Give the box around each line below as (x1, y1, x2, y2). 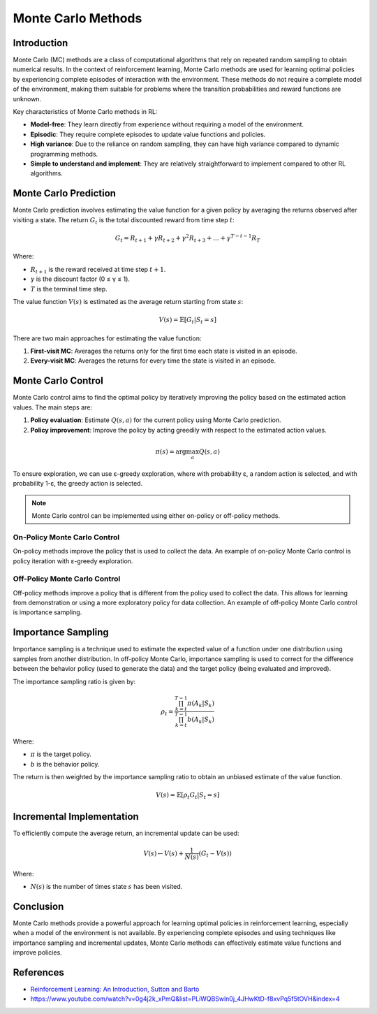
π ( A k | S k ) (187, 699, 215, 709)
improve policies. (13, 948, 62, 957)
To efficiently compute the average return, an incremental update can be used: (13, 829, 239, 837)
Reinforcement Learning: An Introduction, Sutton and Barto (30, 985, 200, 993)
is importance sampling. (13, 608, 82, 616)
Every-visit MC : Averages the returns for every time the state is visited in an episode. (30, 356, 276, 365)
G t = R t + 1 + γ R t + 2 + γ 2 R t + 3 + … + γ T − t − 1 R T (114, 233, 261, 244)
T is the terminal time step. (30, 284, 108, 293)
